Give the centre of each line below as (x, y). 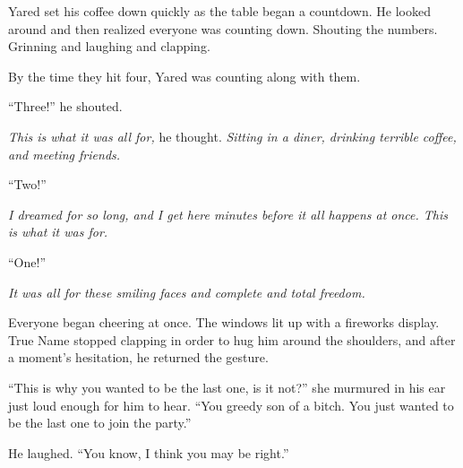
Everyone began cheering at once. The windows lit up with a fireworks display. (224, 322)
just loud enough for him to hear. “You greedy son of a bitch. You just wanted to (231, 405)
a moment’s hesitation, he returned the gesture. (138, 357)
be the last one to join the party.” (100, 423)
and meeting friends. (64, 154)
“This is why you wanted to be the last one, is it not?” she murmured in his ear (227, 387)
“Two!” (27, 184)
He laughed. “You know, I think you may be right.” (149, 452)
